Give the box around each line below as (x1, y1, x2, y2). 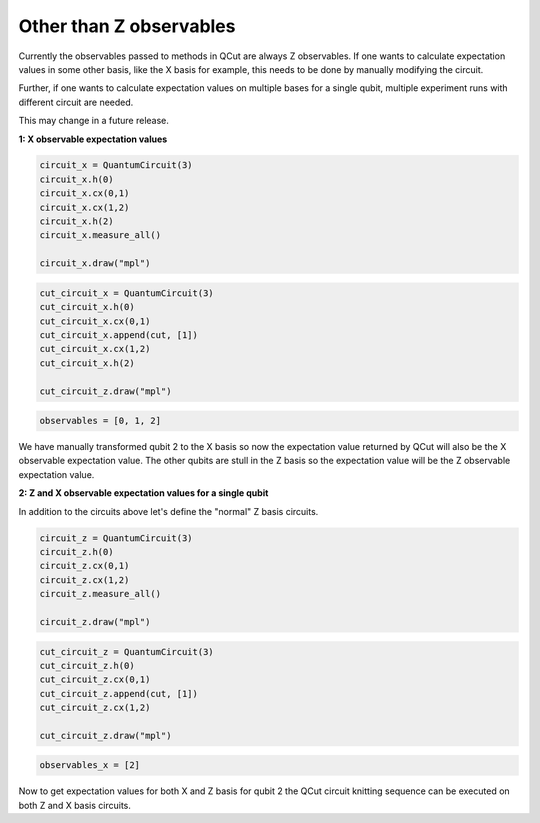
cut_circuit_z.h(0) (39, 660, 135, 671)
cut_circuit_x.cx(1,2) (39, 343, 151, 355)
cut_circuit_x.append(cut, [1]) (39, 329, 199, 340)
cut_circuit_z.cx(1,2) (39, 702, 151, 714)
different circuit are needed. (18, 96, 134, 108)
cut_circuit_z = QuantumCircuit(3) (39, 646, 214, 657)
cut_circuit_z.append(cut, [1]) (39, 688, 199, 699)
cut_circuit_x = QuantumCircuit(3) (39, 287, 214, 299)
